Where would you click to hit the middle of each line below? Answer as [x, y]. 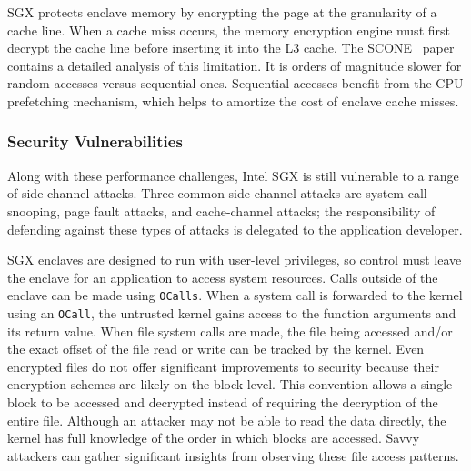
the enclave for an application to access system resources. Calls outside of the [223, 277]
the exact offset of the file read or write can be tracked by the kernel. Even [216, 349]
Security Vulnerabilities [95, 141]
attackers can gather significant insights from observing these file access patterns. [233, 455]
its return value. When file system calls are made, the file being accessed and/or [230, 331]
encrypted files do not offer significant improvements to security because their [223, 366]
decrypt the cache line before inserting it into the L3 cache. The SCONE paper [231, 48]
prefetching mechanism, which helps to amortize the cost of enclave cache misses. [233, 100]
